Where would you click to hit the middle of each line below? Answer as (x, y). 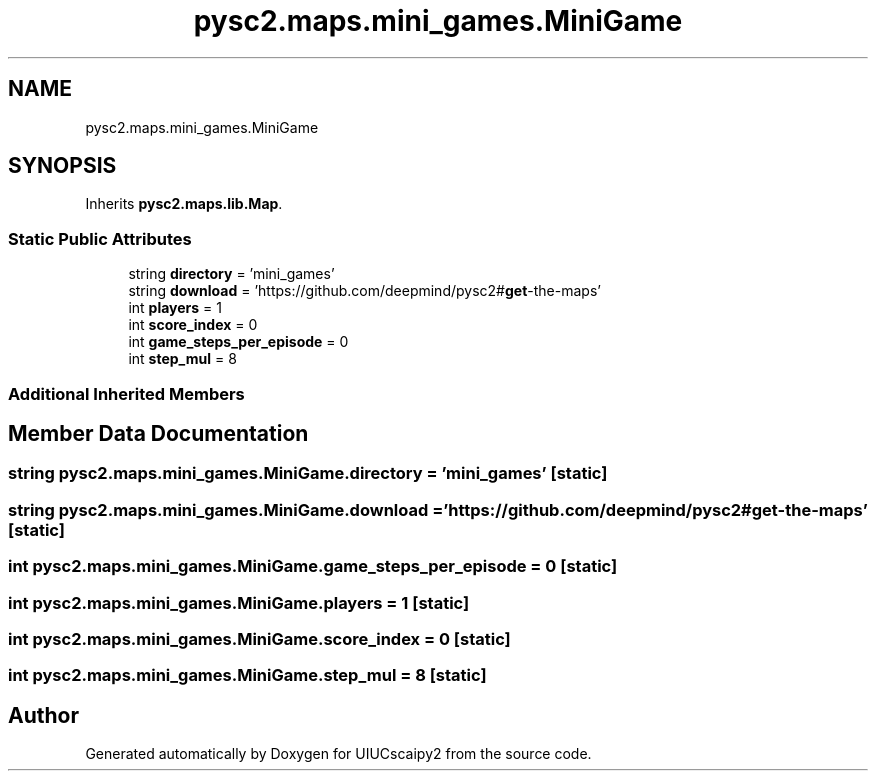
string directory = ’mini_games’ (231, 274)
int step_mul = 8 (182, 359)
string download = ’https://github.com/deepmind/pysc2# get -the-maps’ (364, 291)
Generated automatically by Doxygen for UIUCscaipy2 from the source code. (338, 754)
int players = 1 (175, 308)
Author (43, 715)
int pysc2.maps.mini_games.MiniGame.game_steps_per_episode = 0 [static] (313, 566)
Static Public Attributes (100, 238)
